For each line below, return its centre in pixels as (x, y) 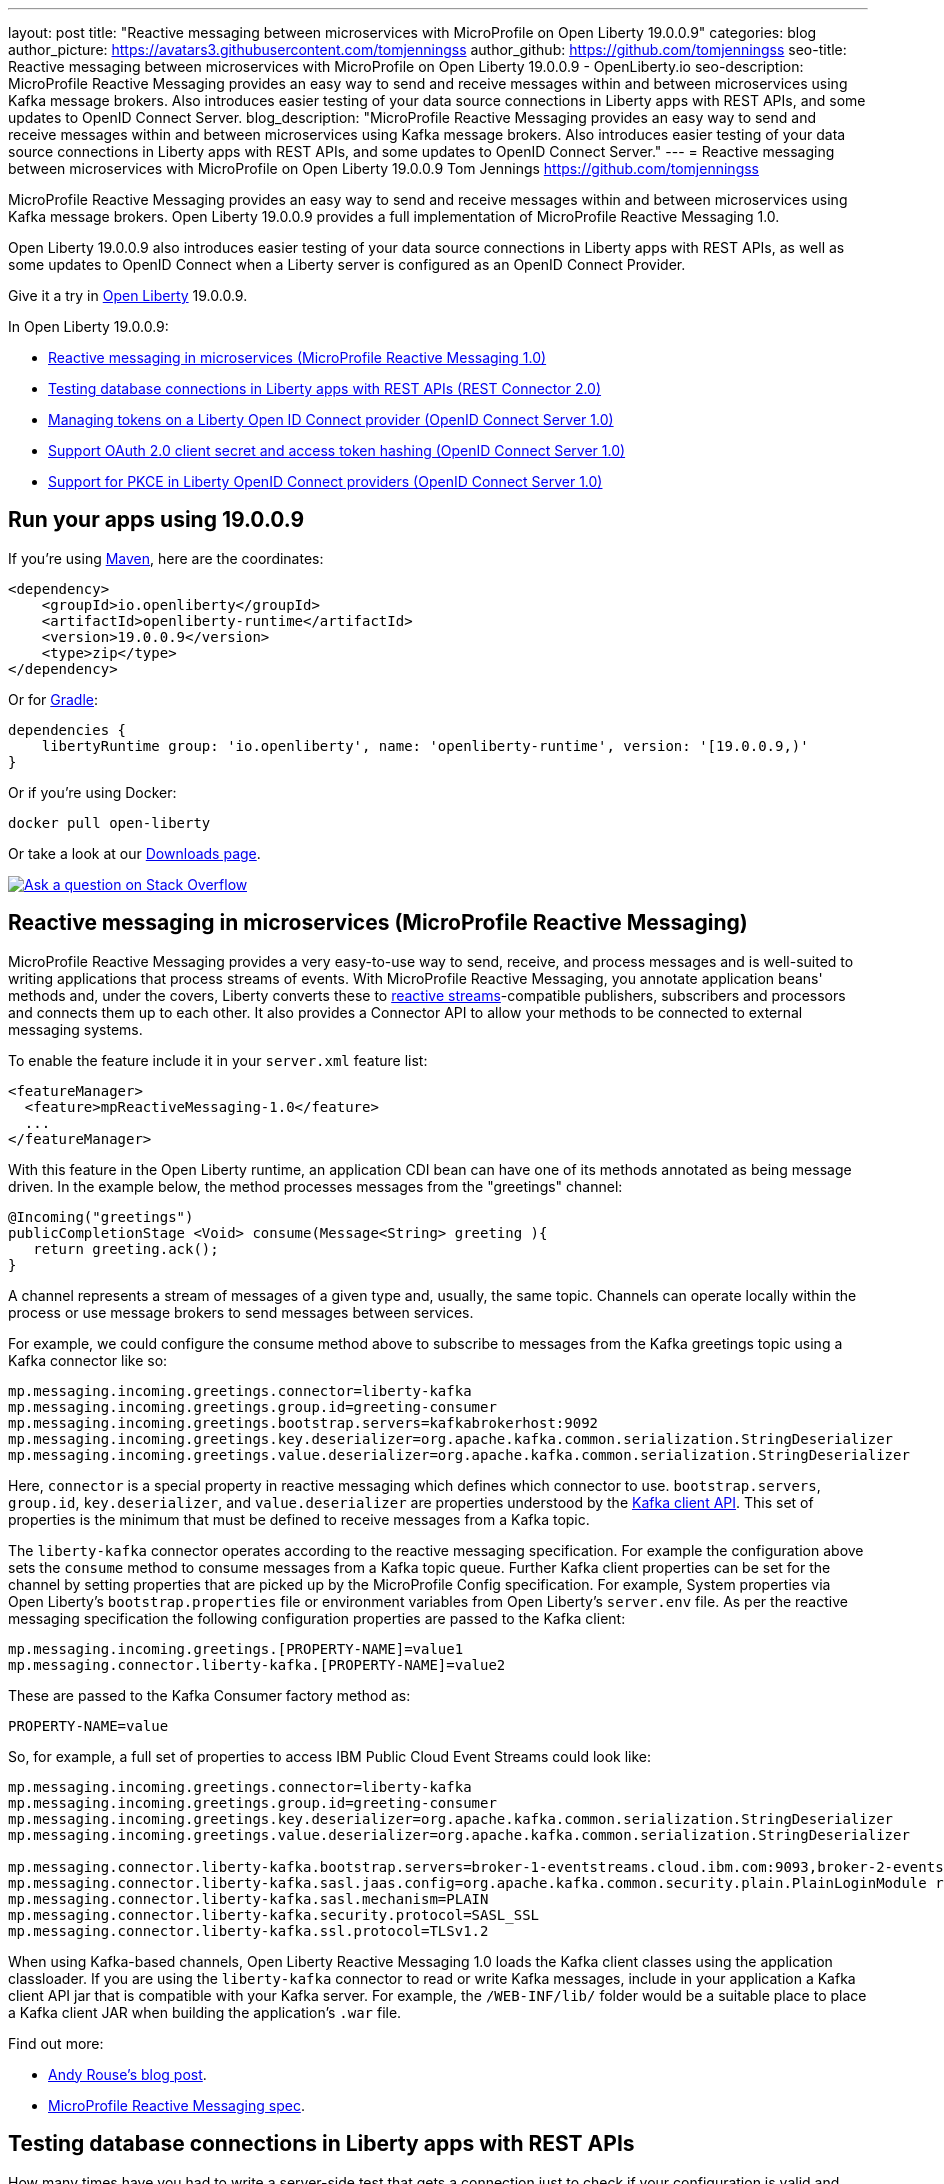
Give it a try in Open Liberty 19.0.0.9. (128, 295)
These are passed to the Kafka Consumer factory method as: (209, 1695)
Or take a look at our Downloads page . (134, 853)
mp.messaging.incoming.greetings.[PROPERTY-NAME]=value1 (236, 1648)
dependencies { (67, 729)
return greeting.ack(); (126, 1248)
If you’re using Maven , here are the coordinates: (166, 558)
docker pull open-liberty (109, 822)
